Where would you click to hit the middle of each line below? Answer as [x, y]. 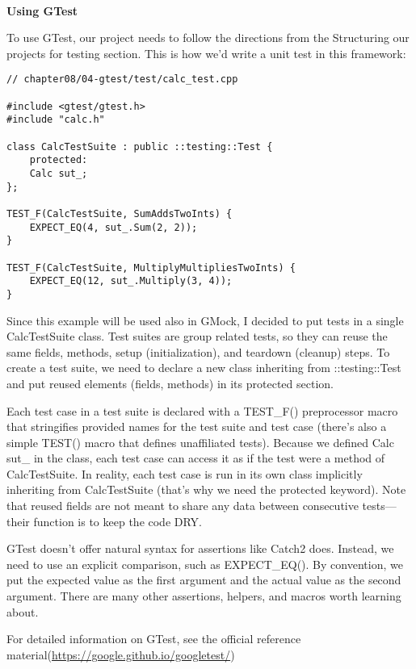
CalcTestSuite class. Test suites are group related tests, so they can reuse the [197, 336]
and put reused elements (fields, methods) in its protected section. [170, 383]
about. [23, 611]
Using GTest [42, 10]
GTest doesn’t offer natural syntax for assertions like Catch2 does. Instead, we [200, 548]
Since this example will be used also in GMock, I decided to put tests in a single [205, 320]
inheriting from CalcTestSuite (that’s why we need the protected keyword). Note [206, 489]
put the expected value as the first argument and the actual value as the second [204, 580]
